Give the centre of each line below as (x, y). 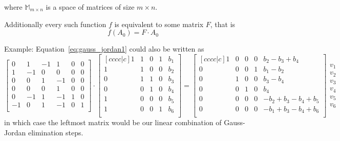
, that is (223, 24)
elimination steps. (56, 132)
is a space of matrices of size (90, 7)
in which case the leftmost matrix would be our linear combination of (113, 122)
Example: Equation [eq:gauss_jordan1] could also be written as (104, 49)
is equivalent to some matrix (159, 24)
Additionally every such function (55, 24)
